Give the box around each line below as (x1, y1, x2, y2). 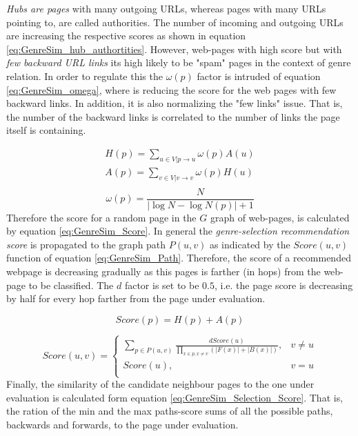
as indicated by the (209, 237, 290, 251)
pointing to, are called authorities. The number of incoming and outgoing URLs (6, 14, 344, 29)
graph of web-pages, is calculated (210, 210, 350, 224)
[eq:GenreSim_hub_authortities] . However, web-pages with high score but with (6, 41, 342, 56)
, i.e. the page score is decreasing (215, 277, 353, 292)
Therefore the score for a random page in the (6, 210, 197, 224)
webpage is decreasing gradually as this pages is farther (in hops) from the (6, 264, 321, 279)
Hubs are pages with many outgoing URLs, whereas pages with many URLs (6, 1, 326, 15)
